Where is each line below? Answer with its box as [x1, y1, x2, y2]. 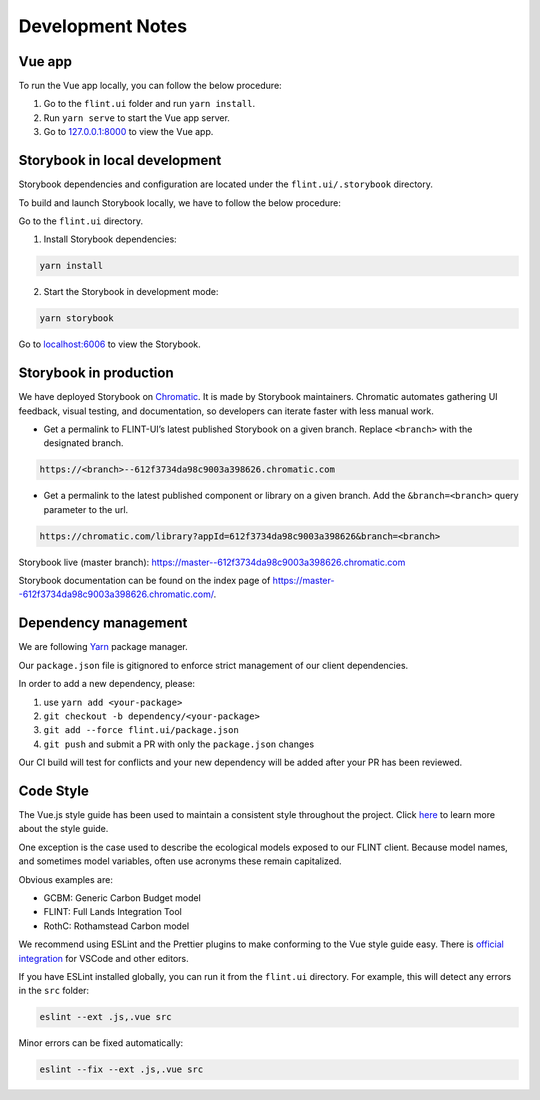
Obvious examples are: [18, 873, 114, 885]
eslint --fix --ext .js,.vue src [39, 1064, 204, 1075]
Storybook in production [18, 365, 174, 382]
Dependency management [18, 615, 188, 632]
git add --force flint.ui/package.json [43, 725, 239, 736]
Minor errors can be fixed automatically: [18, 1037, 184, 1049]
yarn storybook [39, 313, 114, 324]
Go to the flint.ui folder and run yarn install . [43, 98, 255, 110]
